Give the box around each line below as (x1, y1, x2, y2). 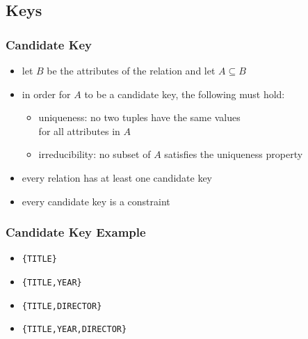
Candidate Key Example (6, 223, 146, 241)
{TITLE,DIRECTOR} (22, 301, 102, 311)
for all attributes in (38, 123, 120, 138)
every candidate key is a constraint (22, 194, 170, 208)
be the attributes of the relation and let (47, 63, 216, 77)
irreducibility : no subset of (38, 147, 151, 161)
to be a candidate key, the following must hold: (84, 86, 285, 101)
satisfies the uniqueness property (164, 147, 303, 161)
